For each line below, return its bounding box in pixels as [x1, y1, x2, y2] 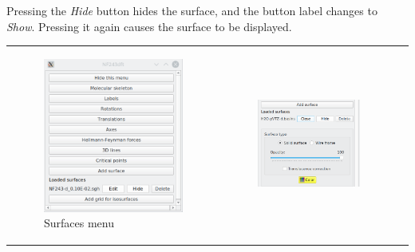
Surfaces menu [44, 215, 115, 231]
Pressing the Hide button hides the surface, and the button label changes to [6, 2, 377, 18]
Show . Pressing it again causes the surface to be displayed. [6, 18, 292, 34]
